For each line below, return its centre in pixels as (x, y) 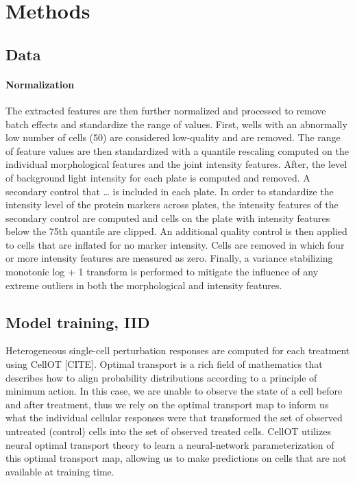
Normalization (40, 84)
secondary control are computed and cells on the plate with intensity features (168, 218)
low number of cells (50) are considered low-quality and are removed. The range (173, 137)
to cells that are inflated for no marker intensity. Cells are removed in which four (175, 244)
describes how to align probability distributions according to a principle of (161, 377)
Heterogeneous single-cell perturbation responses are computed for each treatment (178, 350)
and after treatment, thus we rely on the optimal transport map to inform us (167, 404)
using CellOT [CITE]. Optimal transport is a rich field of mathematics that (164, 364)
